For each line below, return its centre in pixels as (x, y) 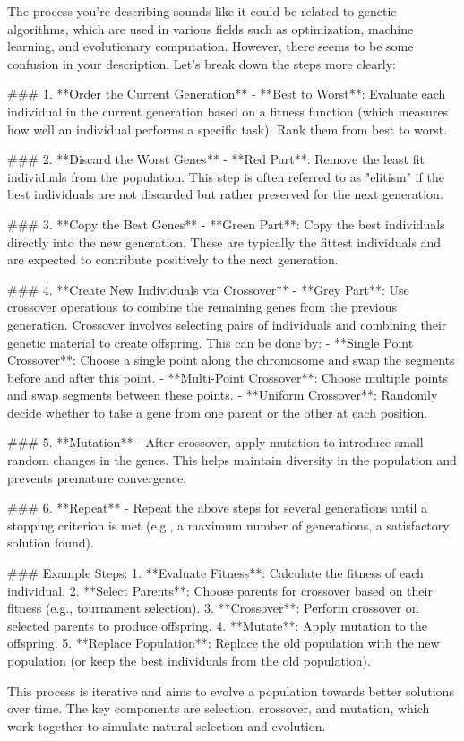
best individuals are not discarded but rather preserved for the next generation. (225, 194)
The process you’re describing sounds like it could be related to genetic (202, 11)
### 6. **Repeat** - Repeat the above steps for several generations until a (217, 508)
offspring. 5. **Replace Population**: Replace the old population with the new (223, 643)
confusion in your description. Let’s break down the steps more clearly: (202, 63)
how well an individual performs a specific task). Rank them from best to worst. (228, 129)
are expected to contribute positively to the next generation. (173, 259)
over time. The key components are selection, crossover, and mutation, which (219, 708)
